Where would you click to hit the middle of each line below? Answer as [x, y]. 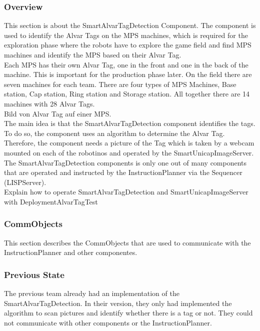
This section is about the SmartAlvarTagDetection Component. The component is [130, 25]
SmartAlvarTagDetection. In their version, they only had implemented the [118, 303]
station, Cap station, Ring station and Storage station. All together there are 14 [127, 94]
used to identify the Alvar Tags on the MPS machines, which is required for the [126, 35]
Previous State [34, 274]
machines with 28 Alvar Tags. [49, 103]
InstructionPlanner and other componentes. [71, 252]
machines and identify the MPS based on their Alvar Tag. [93, 54]
